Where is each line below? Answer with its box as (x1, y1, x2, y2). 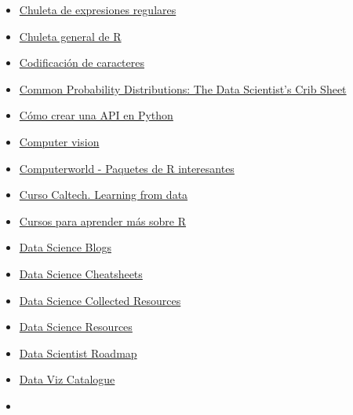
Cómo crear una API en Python (19, 107, 173, 123)
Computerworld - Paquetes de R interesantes (19, 160, 235, 176)
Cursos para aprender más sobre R (19, 212, 187, 229)
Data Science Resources (19, 318, 133, 335)
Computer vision (19, 133, 100, 149)
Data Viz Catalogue (19, 371, 115, 387)
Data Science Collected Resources (19, 292, 181, 308)
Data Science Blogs (19, 239, 111, 255)
